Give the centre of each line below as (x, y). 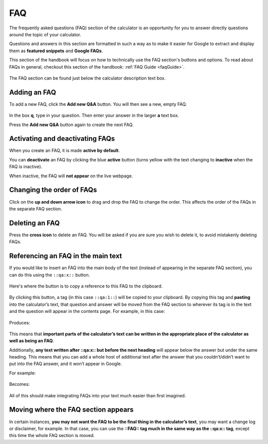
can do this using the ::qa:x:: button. (50, 275)
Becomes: (19, 384)
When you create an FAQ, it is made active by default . (65, 150)
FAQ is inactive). (26, 167)
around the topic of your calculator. (45, 34)
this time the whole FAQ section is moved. (52, 436)
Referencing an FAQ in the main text (66, 256)
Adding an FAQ (33, 92)
